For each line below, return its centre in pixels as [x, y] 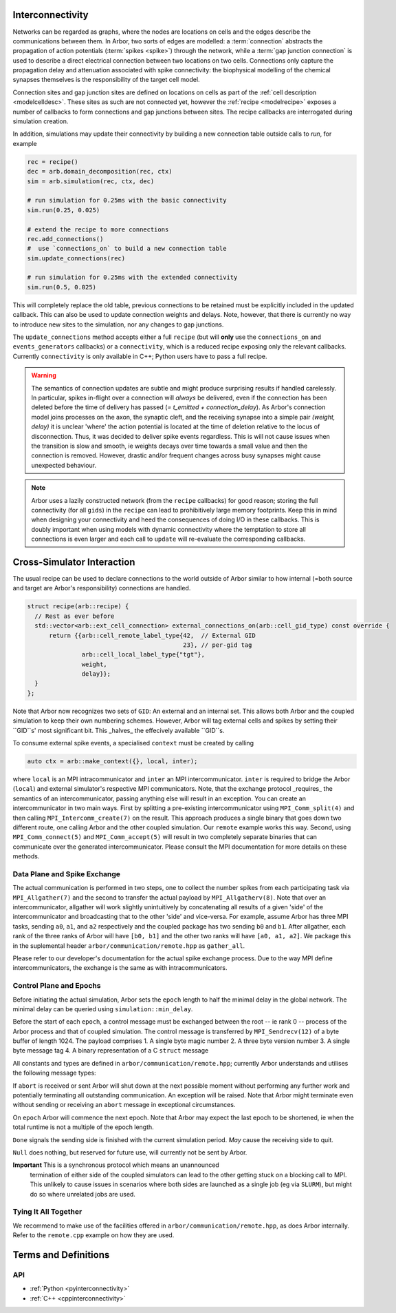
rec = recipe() [53, 162]
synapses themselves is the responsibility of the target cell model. [106, 80]
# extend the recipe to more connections [98, 229]
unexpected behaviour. [64, 465]
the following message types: [54, 1073]
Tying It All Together [47, 1212]
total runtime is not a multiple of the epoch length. [83, 1127]
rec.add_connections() [65, 239]
